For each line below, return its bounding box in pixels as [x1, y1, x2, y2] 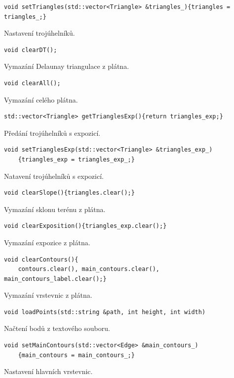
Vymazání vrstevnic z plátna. [4, 290, 92, 300]
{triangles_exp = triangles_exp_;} [18, 156, 135, 163]
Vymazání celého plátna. [4, 94, 78, 105]
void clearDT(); [4, 46, 57, 54]
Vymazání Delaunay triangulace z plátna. [4, 61, 129, 71]
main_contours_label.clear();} [4, 275, 107, 282]
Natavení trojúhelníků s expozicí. [4, 170, 104, 181]
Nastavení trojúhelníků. [4, 28, 75, 38]
